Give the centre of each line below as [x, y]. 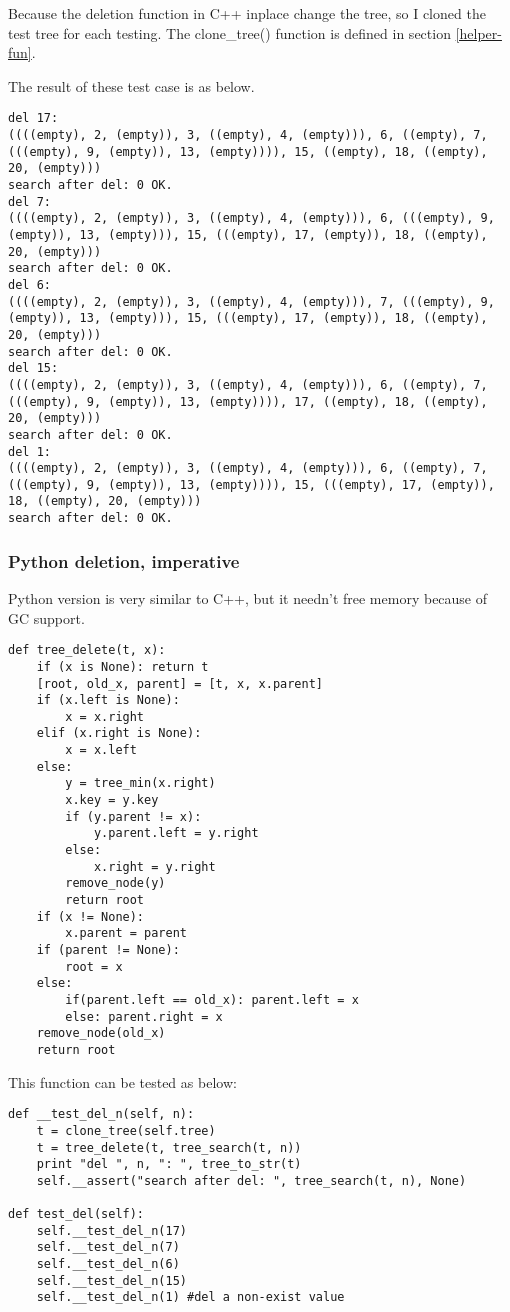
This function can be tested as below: [122, 1081]
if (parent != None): [108, 950]
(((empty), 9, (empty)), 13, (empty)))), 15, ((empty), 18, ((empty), [248, 151]
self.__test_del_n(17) [111, 1230]
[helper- [478, 32]
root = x [94, 966]
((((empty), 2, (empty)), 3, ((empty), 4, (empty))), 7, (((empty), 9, [251, 301]
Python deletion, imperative [124, 560]
